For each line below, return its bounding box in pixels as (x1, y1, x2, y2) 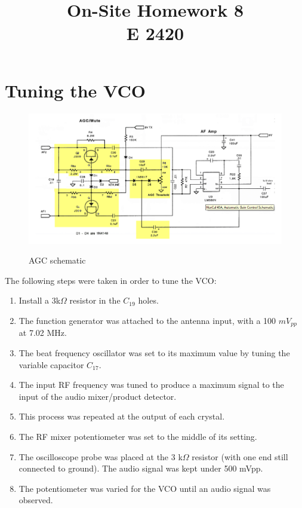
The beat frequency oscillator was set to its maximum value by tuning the (19, 346, 290, 359)
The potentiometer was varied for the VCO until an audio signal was (19, 482, 271, 494)
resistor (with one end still (192, 450, 288, 463)
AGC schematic (29, 254, 86, 267)
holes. (138, 294, 159, 307)
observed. (19, 494, 53, 506)
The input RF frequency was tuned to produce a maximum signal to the (19, 378, 284, 391)
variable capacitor (19, 358, 84, 371)
